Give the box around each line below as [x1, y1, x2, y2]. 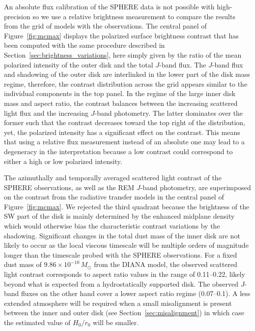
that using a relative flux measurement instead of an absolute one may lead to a [4, 136, 245, 147]
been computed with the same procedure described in [4, 40, 165, 50]
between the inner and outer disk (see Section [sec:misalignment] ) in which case [4, 307, 244, 318]
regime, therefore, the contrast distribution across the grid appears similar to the [4, 78, 248, 89]
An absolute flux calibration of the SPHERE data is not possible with [4, 1, 215, 11]
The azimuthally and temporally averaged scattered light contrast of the [4, 172, 222, 183]
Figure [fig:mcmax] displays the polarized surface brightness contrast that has [4, 30, 239, 40]
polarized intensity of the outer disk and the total [4, 59, 153, 69]
